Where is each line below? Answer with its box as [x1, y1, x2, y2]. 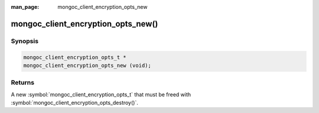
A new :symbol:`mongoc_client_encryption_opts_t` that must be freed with [11, 91, 191, 98]
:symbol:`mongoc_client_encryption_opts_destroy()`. [11, 99, 138, 106]
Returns [11, 79, 35, 87]
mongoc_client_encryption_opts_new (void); [23, 62, 152, 69]
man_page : [11, 4, 40, 10]
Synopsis [11, 37, 38, 45]
